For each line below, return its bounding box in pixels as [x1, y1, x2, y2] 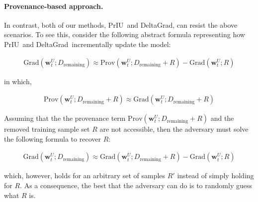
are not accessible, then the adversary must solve [99, 124, 249, 134]
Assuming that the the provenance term [4, 113, 126, 123]
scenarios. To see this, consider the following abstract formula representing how [4, 29, 245, 40]
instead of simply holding [177, 170, 254, 181]
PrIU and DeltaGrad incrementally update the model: [4, 39, 171, 49]
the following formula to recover [4, 133, 101, 144]
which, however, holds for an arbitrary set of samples [4, 170, 166, 181]
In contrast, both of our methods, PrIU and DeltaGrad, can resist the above [4, 19, 238, 30]
